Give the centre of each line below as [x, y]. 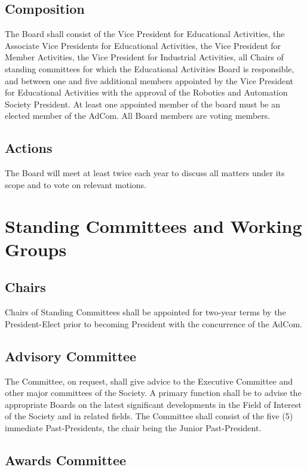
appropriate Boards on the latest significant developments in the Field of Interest [153, 404]
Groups [36, 249]
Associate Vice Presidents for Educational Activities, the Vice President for [143, 45]
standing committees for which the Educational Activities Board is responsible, [150, 68]
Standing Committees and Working [153, 225]
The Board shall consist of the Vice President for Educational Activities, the [145, 34]
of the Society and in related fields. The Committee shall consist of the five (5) [149, 416]
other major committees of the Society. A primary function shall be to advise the [153, 393]
